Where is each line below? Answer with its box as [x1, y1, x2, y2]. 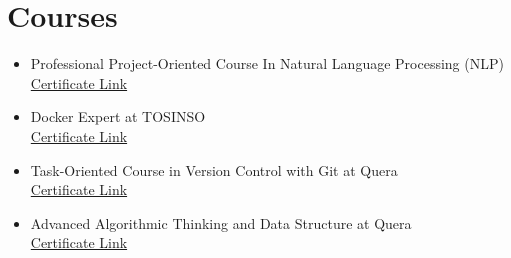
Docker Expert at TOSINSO [30, 106, 206, 127]
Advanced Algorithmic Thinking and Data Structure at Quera [30, 212, 412, 233]
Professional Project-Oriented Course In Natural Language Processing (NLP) [30, 53, 504, 74]
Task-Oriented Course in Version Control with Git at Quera [30, 159, 398, 180]
